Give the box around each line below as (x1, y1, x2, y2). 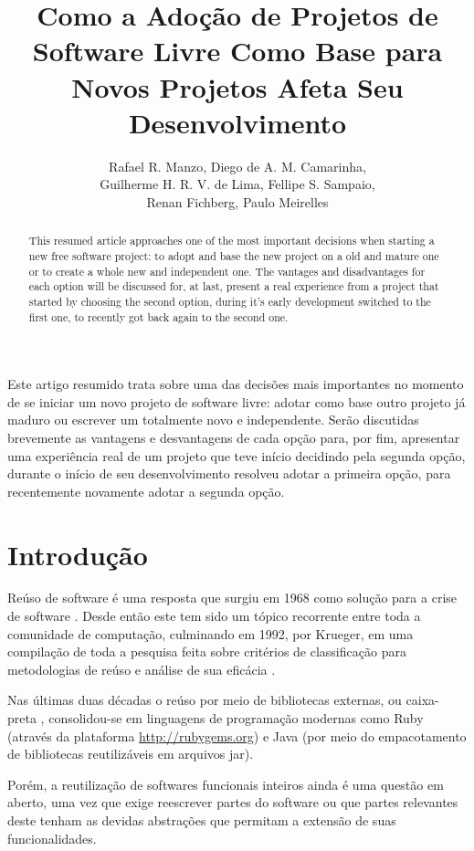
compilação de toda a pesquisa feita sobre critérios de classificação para (7, 642, 406, 661)
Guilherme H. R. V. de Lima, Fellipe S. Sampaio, (100, 174, 375, 194)
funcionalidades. (7, 828, 97, 847)
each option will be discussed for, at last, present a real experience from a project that (28, 278, 439, 294)
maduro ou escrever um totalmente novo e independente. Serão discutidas (7, 410, 419, 429)
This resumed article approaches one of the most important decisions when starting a (28, 233, 435, 248)
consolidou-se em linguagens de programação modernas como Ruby (48, 709, 424, 728)
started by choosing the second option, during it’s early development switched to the (28, 293, 431, 309)
